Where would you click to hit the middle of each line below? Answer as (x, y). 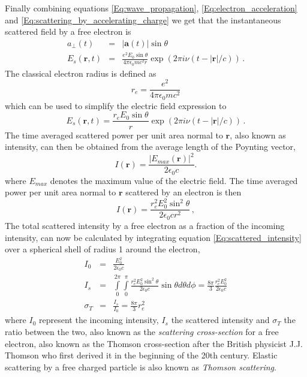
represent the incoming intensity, (99, 320)
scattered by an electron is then (183, 192)
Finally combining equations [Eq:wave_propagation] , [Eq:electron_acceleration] (151, 8)
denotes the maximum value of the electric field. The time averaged (174, 180)
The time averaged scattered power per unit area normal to (114, 135)
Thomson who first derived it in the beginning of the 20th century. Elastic (141, 355)
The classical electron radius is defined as (81, 73)
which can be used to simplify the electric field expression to (116, 105)
